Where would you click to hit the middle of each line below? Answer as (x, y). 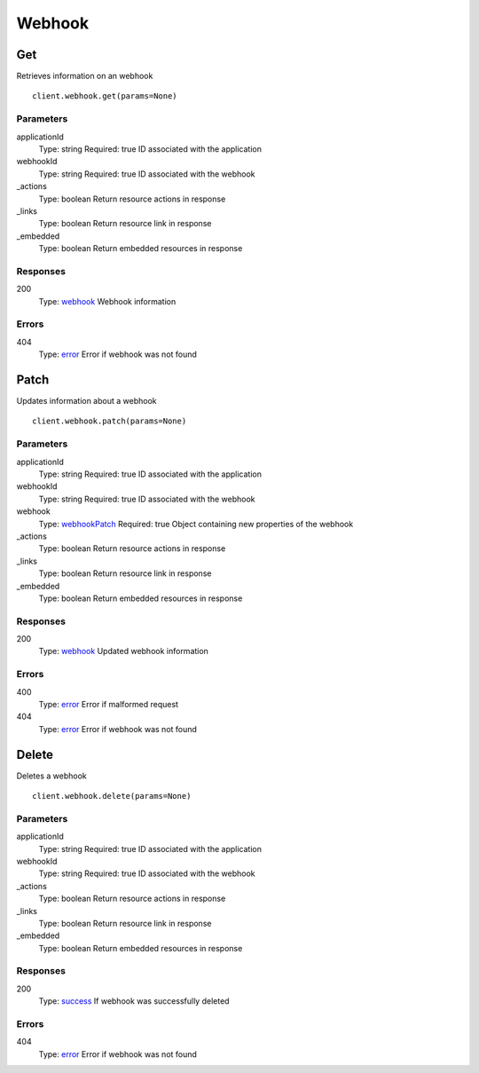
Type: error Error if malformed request (109, 704)
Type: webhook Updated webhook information (123, 651)
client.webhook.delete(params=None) (112, 796)
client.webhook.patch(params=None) (110, 421)
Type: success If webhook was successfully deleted (134, 1001)
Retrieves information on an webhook (85, 76)
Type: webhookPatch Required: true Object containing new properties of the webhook (196, 524)
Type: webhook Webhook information (107, 301)
